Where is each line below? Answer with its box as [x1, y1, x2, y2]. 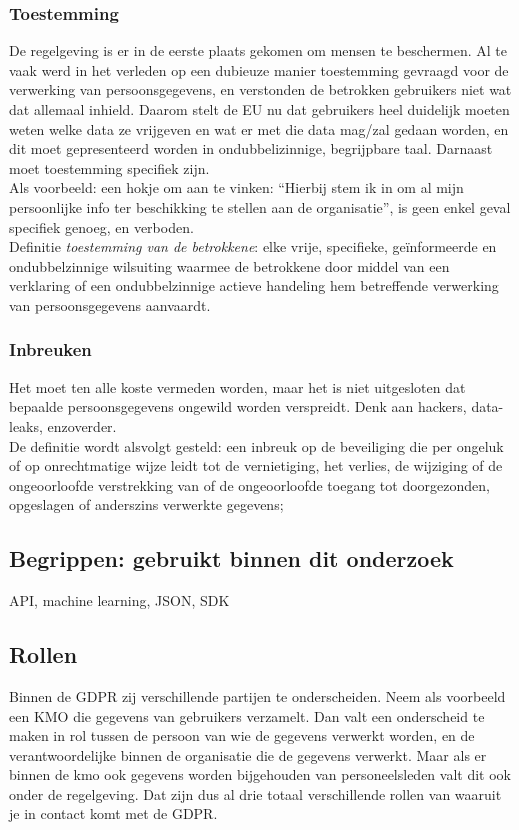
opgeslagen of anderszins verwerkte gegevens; [9, 494, 284, 515]
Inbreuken [9, 337, 92, 362]
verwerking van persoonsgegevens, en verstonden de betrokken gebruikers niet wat [9, 79, 512, 100]
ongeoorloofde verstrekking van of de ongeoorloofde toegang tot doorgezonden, [9, 474, 490, 495]
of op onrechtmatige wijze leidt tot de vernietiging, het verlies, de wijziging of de [9, 455, 503, 476]
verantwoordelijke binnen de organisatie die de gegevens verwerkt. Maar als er [9, 744, 487, 765]
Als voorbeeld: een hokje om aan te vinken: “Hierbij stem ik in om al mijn [9, 177, 464, 198]
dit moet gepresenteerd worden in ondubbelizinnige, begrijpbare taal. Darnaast [9, 138, 493, 159]
